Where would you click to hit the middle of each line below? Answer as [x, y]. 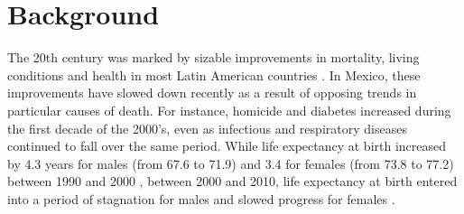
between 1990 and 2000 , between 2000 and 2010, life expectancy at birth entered [232, 181]
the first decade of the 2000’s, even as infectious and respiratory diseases [207, 128]
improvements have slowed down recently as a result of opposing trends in [212, 93]
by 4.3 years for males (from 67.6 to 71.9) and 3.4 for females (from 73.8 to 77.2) [231, 163]
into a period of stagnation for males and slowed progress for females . [201, 198]
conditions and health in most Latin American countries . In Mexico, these [214, 74]
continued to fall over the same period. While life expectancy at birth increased [227, 146]
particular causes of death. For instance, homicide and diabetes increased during [229, 110]
